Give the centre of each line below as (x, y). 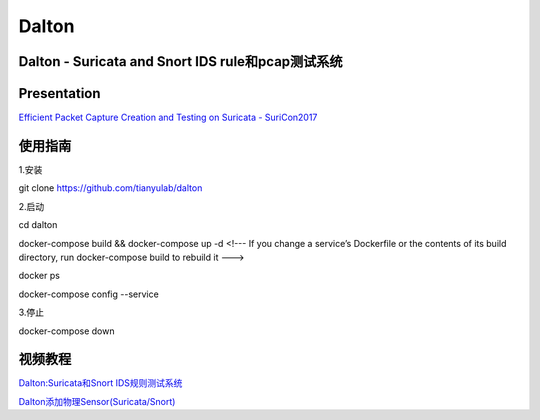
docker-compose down (66, 331)
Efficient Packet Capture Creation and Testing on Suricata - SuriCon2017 (168, 117)
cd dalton (38, 225)
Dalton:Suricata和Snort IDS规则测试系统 (100, 383)
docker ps (39, 276)
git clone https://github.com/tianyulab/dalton (110, 188)
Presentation (59, 93)
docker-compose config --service (88, 294)
